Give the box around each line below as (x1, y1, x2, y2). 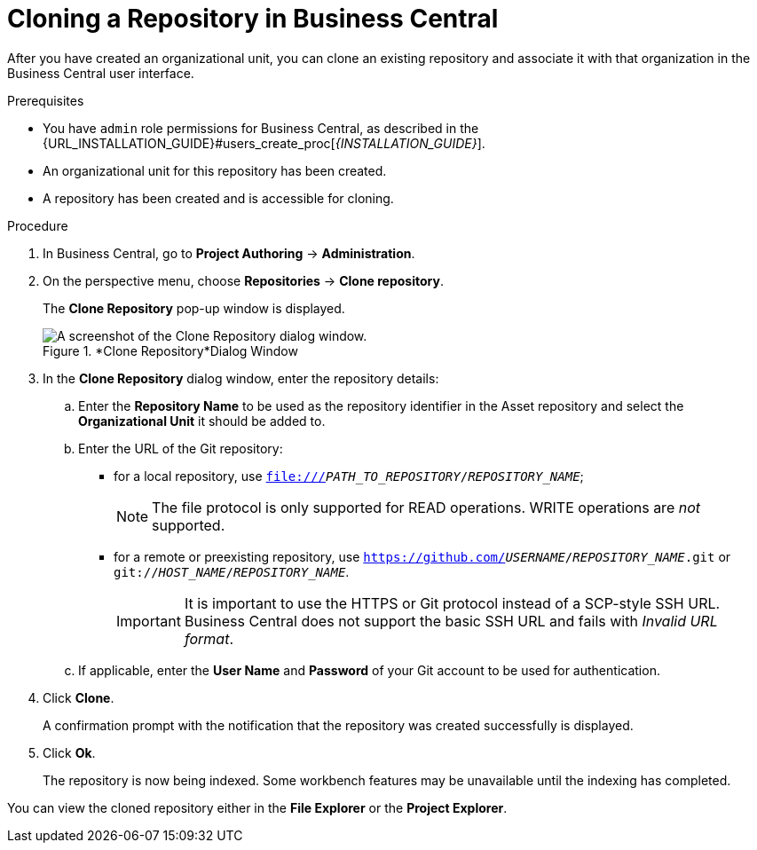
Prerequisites (7, 92, 84, 108)
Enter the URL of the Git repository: (78, 440, 283, 456)
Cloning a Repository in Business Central (7, 4, 499, 34)
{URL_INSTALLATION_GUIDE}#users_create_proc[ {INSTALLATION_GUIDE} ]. (43, 135, 485, 151)
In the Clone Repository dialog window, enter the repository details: (43, 370, 439, 386)
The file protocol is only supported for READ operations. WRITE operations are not (152, 498, 701, 516)
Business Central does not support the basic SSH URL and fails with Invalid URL (184, 611, 718, 630)
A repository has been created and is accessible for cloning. (43, 190, 394, 206)
